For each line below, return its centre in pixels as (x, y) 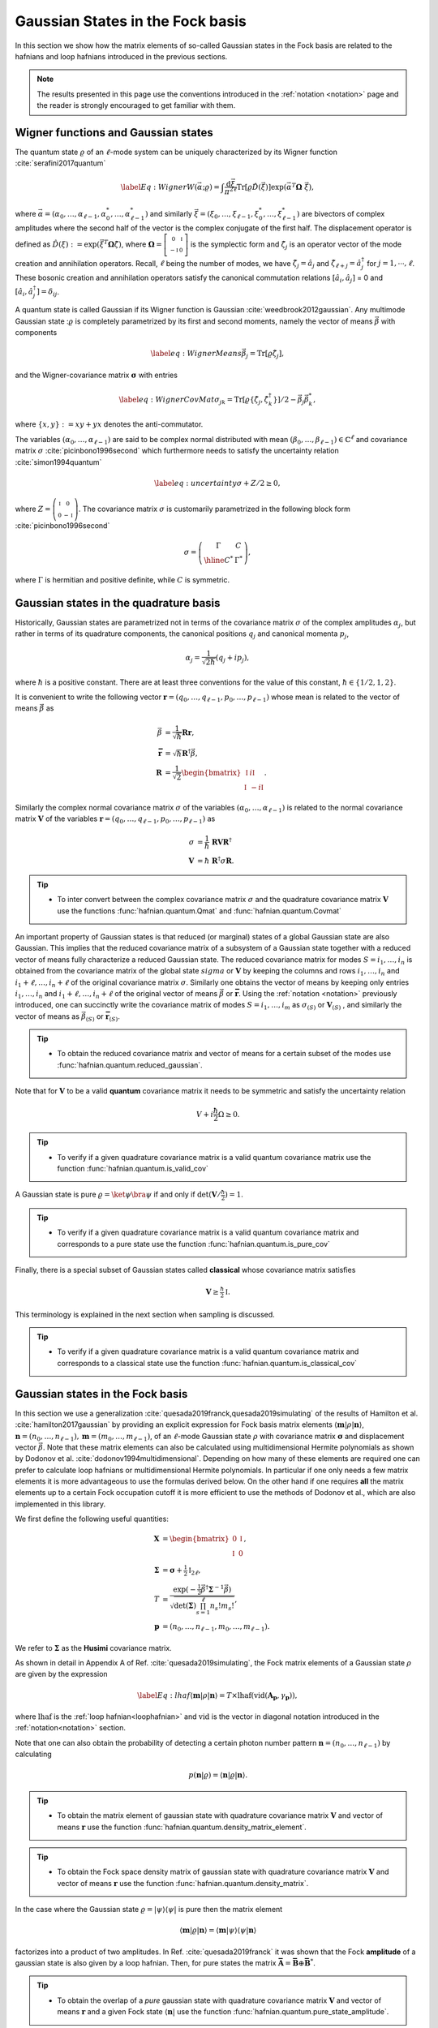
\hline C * (219, 559)
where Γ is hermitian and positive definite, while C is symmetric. (122, 579)
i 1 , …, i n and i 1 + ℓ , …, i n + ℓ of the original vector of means (116, 994)
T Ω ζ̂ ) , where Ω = (133, 244)
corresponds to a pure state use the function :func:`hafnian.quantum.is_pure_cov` (193, 1244)
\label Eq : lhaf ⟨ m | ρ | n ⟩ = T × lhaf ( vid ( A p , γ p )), (217, 1696)
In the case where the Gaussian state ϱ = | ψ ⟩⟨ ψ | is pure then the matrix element (149, 1910)
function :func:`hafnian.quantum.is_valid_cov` (133, 1169)
